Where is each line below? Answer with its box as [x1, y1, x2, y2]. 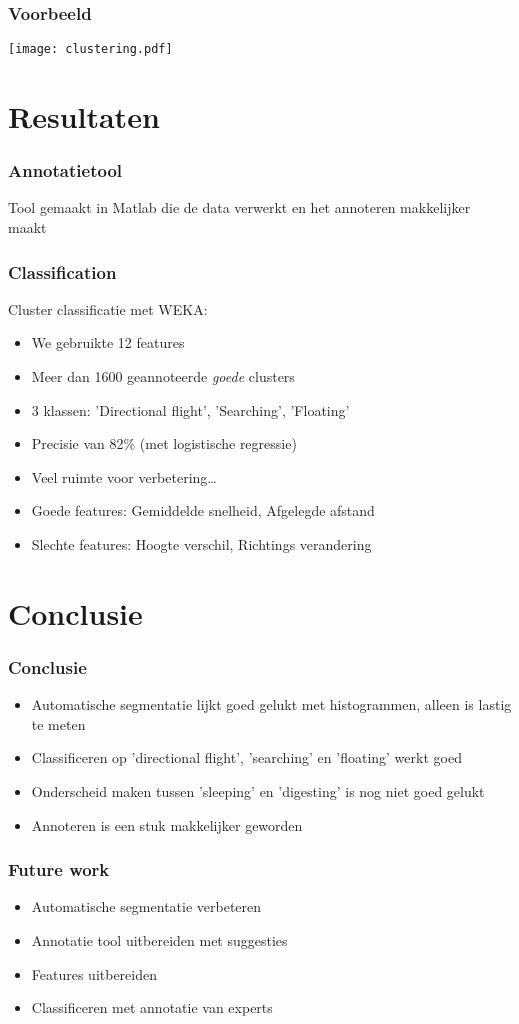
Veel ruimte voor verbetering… [31, 466, 217, 487]
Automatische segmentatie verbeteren [31, 896, 262, 917]
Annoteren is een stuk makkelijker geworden [31, 814, 303, 835]
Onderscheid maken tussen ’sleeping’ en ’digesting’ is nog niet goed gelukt [31, 781, 485, 801]
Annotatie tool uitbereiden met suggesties [31, 930, 288, 950]
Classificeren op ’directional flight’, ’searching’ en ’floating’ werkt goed [31, 747, 462, 768]
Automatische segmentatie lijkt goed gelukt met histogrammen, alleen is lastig [31, 694, 512, 715]
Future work [8, 857, 110, 882]
